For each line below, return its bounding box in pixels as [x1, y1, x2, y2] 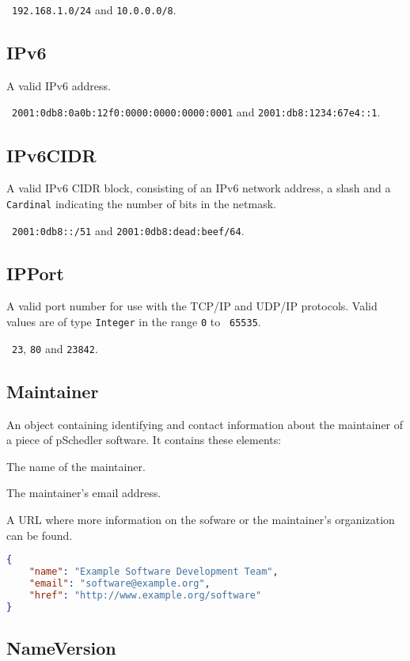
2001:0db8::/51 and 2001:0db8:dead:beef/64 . [12, 222, 245, 238]
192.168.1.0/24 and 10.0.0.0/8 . [12, 2, 177, 17]
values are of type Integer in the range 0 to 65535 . [6, 313, 261, 330]
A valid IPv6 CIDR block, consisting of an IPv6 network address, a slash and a [6, 180, 391, 196]
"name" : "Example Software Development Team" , [28, 565, 279, 577]
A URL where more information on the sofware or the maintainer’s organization [6, 511, 395, 527]
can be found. [6, 526, 73, 543]
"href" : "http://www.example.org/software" [28, 589, 262, 601]
